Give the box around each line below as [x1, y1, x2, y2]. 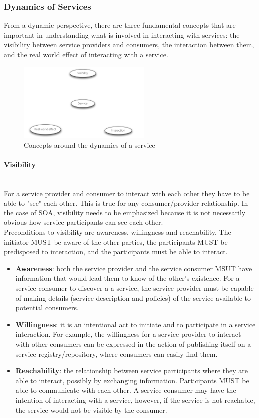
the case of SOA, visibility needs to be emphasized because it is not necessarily [4, 207, 246, 217]
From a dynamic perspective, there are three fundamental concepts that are [4, 20, 236, 30]
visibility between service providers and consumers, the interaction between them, [4, 39, 254, 50]
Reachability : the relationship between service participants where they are [15, 365, 248, 376]
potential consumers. [15, 302, 79, 313]
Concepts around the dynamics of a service [24, 139, 155, 150]
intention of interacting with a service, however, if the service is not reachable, [15, 394, 255, 405]
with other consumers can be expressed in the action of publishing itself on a [15, 338, 251, 349]
